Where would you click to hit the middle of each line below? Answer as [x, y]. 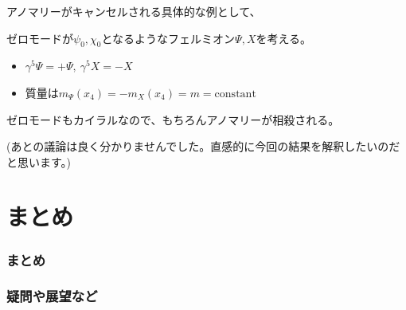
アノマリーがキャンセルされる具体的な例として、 [134, 11]
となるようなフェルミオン [168, 38]
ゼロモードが [40, 38]
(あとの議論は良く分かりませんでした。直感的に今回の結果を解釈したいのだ [203, 146]
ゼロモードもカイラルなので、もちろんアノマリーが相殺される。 [173, 119]
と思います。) [39, 161]
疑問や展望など [52, 296]
